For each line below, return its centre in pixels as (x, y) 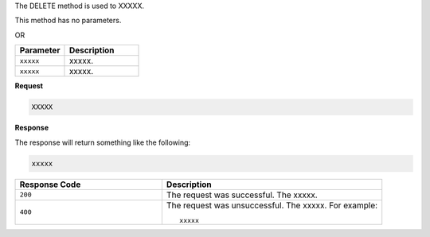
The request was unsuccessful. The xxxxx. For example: (272, 205)
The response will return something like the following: (103, 142)
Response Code (50, 185)
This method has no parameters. (68, 21)
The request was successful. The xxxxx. (242, 195)
